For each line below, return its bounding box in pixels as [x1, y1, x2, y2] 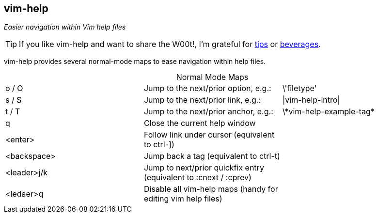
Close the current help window [143, 118, 256, 128]
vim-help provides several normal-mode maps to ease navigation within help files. [4, 57, 266, 66]
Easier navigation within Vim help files [4, 23, 126, 31]
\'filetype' [282, 83, 317, 93]
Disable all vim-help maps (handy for [143, 184, 278, 194]
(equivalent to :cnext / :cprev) [143, 172, 252, 183]
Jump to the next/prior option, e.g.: [143, 83, 271, 93]
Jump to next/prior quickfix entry [143, 163, 264, 173]
